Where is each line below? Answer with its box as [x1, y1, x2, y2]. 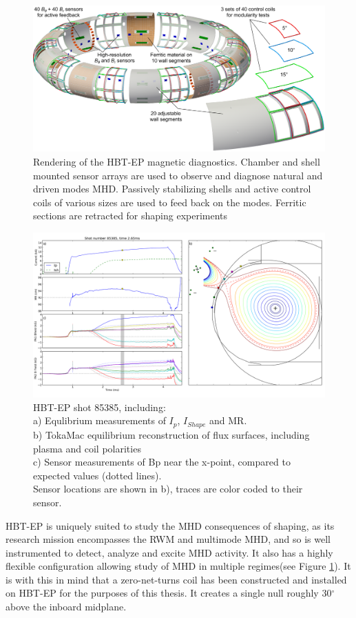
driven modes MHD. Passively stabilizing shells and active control [33, 181, 311, 196]
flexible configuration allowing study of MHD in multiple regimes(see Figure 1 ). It [6, 559, 351, 573]
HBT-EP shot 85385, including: [33, 399, 166, 414]
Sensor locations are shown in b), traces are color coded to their [33, 481, 303, 496]
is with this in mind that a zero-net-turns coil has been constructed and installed [6, 572, 347, 586]
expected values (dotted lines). [33, 468, 162, 482]
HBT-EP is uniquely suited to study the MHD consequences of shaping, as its [6, 518, 335, 532]
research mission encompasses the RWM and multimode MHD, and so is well [6, 532, 331, 546]
